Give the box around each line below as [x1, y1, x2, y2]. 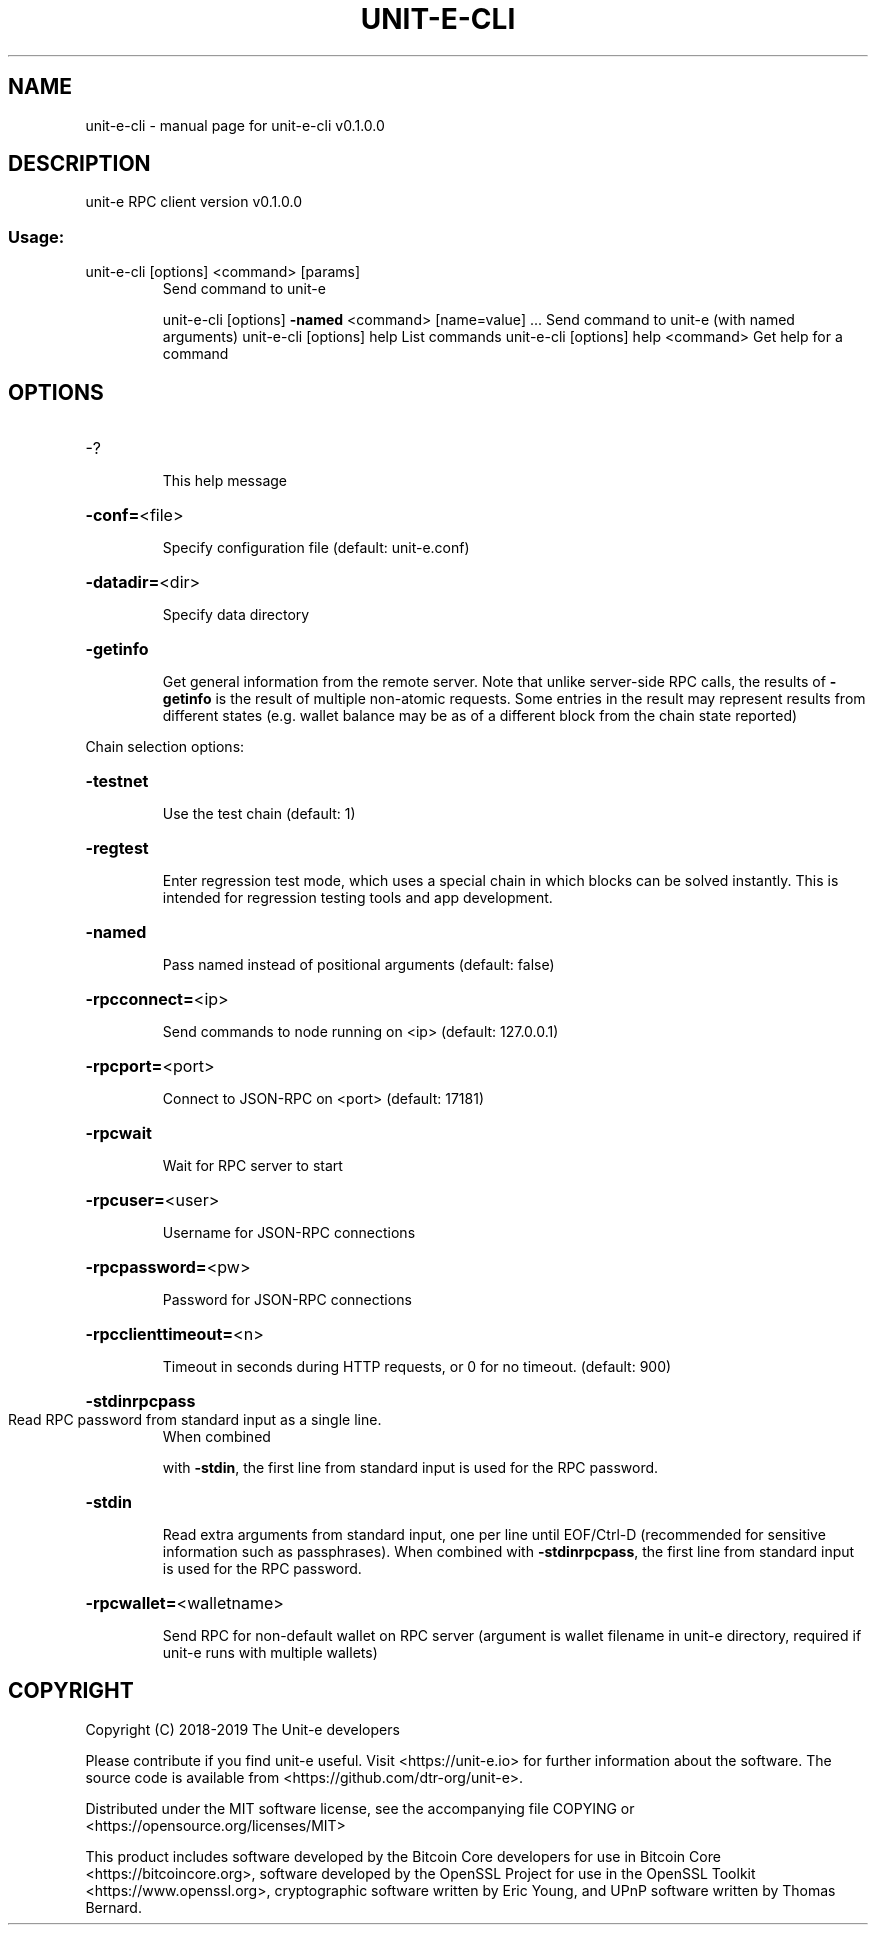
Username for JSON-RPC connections [162, 1224, 416, 1242]
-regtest [85, 838, 149, 859]
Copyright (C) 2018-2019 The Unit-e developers [85, 1720, 400, 1738]
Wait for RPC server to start [162, 1157, 343, 1175]
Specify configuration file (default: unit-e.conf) [162, 539, 470, 557]
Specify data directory [162, 606, 310, 624]
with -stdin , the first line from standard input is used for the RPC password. [162, 1459, 659, 1477]
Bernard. [85, 1898, 142, 1916]
